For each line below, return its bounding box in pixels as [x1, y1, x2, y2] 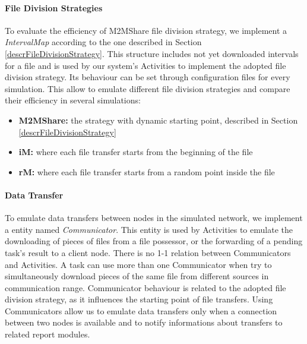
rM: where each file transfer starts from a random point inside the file [18, 165, 275, 178]
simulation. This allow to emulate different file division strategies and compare [5, 82, 290, 94]
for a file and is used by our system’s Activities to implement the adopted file [5, 59, 286, 71]
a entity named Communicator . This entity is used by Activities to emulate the [5, 223, 293, 235]
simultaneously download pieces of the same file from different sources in [5, 270, 269, 282]
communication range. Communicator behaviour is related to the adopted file [5, 281, 286, 293]
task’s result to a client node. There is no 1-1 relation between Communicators [5, 246, 291, 258]
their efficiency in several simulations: [5, 94, 141, 106]
